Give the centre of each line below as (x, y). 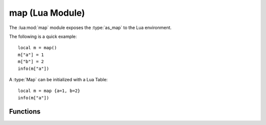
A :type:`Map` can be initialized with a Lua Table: (58, 79)
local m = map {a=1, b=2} (49, 91)
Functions (25, 111)
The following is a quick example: (43, 36)
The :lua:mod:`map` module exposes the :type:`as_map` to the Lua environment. (90, 28)
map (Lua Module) (47, 13)
